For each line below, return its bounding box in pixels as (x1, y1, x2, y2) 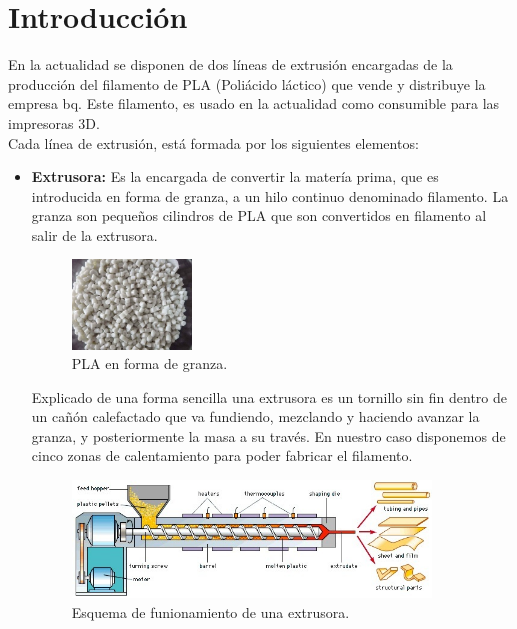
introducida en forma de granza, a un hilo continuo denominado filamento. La (31, 185, 509, 206)
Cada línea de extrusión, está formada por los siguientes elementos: (8, 132, 419, 153)
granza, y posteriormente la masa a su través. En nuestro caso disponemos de (31, 425, 506, 446)
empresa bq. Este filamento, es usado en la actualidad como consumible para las (8, 93, 500, 114)
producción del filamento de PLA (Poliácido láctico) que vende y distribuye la (8, 73, 486, 94)
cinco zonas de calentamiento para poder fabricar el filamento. (31, 445, 413, 466)
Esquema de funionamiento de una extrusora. (71, 601, 350, 622)
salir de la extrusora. (31, 224, 158, 245)
